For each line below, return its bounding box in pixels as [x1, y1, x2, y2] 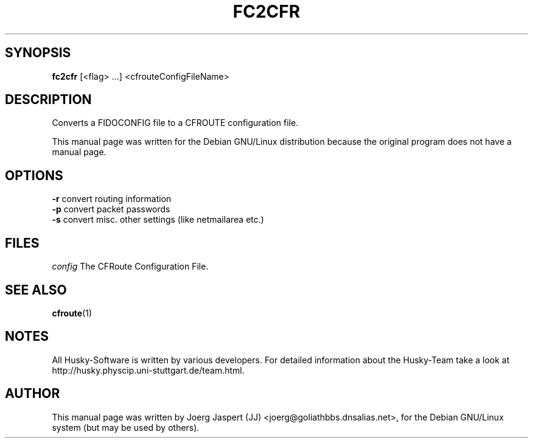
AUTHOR [5, 386, 60, 402]
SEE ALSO [5, 282, 67, 298]
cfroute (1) [52, 307, 92, 318]
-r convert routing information [52, 194, 172, 204]
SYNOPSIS [5, 45, 71, 61]
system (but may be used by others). [52, 422, 200, 433]
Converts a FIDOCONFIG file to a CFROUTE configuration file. [52, 117, 299, 128]
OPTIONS [5, 167, 63, 183]
